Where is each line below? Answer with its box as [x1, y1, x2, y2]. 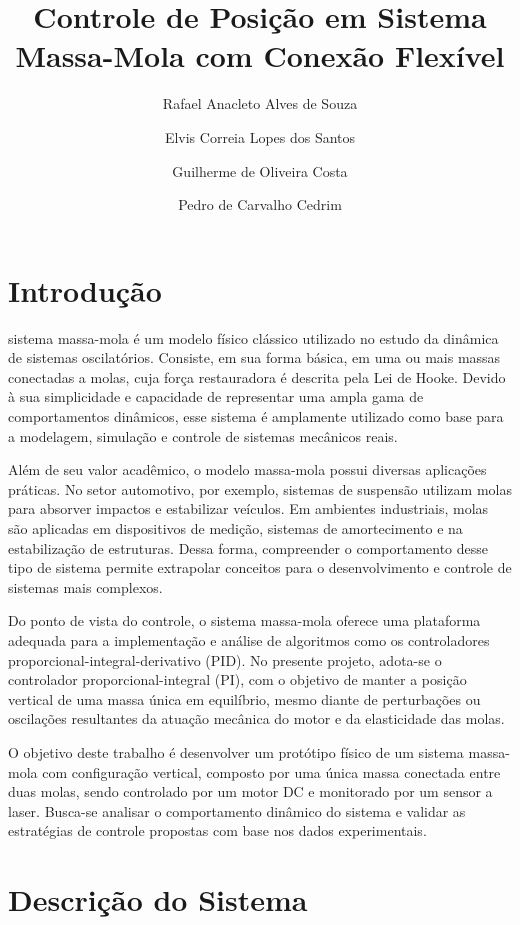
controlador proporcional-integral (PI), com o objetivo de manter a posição [8, 669, 467, 690]
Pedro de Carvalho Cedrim [178, 194, 342, 215]
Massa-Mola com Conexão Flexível [15, 35, 505, 76]
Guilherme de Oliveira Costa [172, 160, 348, 181]
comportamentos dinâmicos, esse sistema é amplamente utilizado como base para [8, 406, 504, 426]
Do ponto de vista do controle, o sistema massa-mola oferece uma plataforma [8, 610, 481, 631]
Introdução [8, 269, 162, 310]
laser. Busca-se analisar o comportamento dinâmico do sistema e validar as [8, 800, 466, 821]
